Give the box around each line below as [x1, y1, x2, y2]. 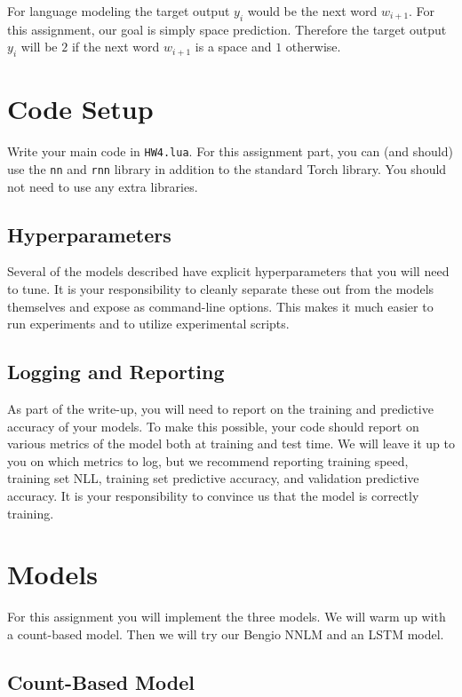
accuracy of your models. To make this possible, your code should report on [7, 416, 419, 435]
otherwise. [285, 37, 341, 56]
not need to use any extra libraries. [7, 177, 198, 195]
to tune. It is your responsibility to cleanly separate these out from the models [7, 280, 434, 298]
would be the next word [247, 2, 378, 20]
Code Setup [7, 91, 154, 127]
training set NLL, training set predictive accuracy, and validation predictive [7, 469, 419, 487]
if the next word [71, 37, 160, 56]
